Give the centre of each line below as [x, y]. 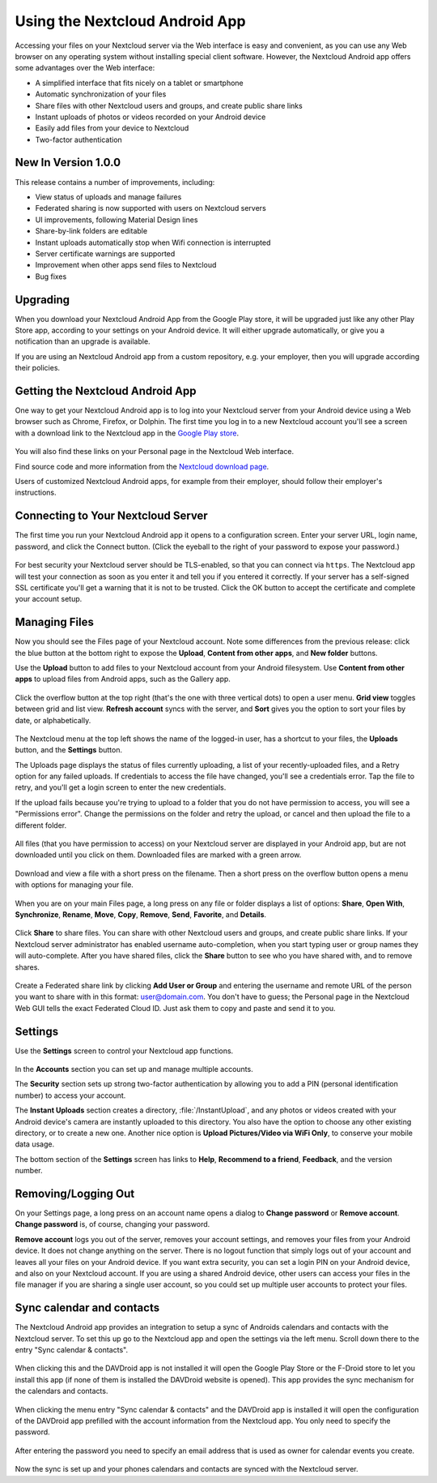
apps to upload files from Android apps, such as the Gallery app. [123, 679]
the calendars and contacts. [62, 1391]
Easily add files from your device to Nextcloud [112, 128]
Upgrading [42, 300]
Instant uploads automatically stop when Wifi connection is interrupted [153, 242]
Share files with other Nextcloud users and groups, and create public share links [169, 105]
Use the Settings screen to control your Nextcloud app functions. [124, 1051]
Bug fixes [51, 276]
